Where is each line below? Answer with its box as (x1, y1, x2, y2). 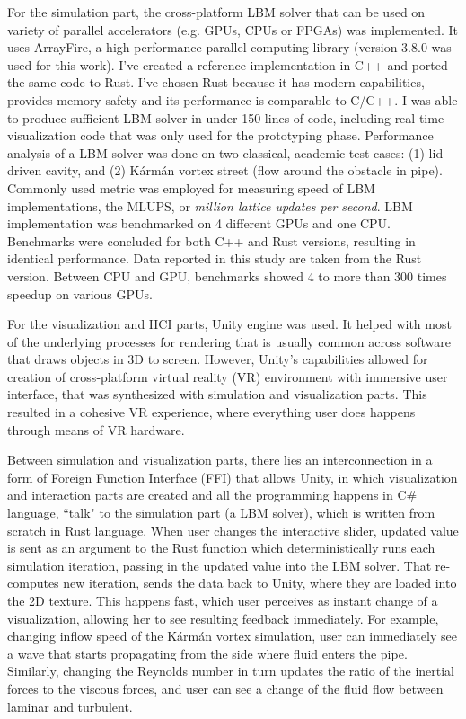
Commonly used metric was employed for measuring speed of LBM (7, 178, 375, 197)
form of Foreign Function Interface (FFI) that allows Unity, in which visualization (7, 467, 458, 486)
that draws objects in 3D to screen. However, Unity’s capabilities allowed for (7, 350, 428, 368)
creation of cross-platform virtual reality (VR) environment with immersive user (7, 367, 448, 386)
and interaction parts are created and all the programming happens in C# (7, 485, 418, 504)
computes (7, 573, 59, 592)
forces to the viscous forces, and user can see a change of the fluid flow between (7, 679, 444, 697)
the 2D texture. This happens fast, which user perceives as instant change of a (7, 591, 438, 609)
